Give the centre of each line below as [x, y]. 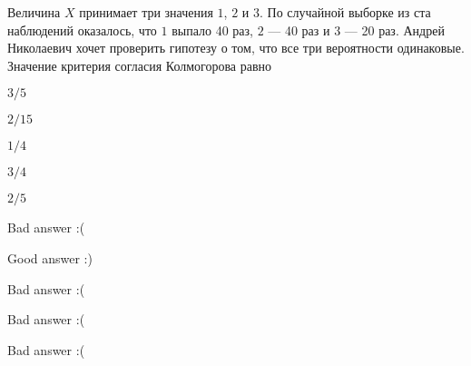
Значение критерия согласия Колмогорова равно [140, 65]
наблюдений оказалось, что [82, 30]
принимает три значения [146, 12]
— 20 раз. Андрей [394, 30]
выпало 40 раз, [212, 30]
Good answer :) [50, 257]
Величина [34, 12]
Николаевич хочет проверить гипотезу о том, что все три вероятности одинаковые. [236, 48]
